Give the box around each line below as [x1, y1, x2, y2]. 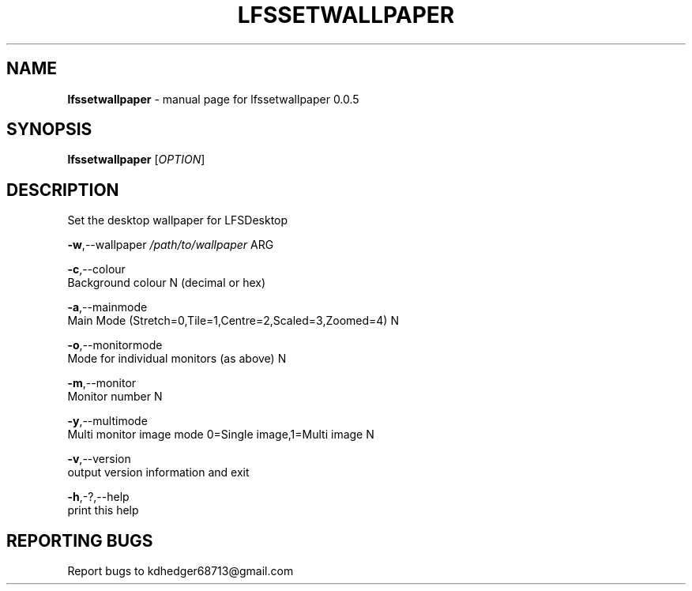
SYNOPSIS [6, 119, 92, 140]
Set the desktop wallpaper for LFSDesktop [67, 213, 288, 228]
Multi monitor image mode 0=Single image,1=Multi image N [67, 427, 374, 442]
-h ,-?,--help [67, 490, 130, 504]
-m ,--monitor [67, 376, 137, 390]
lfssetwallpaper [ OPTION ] [67, 152, 205, 167]
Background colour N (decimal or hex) [67, 276, 266, 290]
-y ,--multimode [67, 414, 148, 428]
